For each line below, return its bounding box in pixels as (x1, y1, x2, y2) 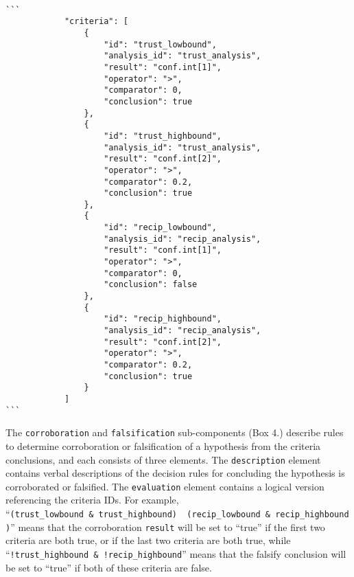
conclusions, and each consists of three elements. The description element (5, 452, 321, 466)
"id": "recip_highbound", (104, 314, 222, 324)
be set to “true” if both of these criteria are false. (5, 560, 212, 574)
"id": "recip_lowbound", (104, 223, 217, 233)
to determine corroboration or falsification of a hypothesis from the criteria (5, 438, 321, 453)
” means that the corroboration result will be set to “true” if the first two (10, 519, 325, 534)
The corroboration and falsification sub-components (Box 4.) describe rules (5, 425, 344, 440)
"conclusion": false (104, 280, 198, 290)
